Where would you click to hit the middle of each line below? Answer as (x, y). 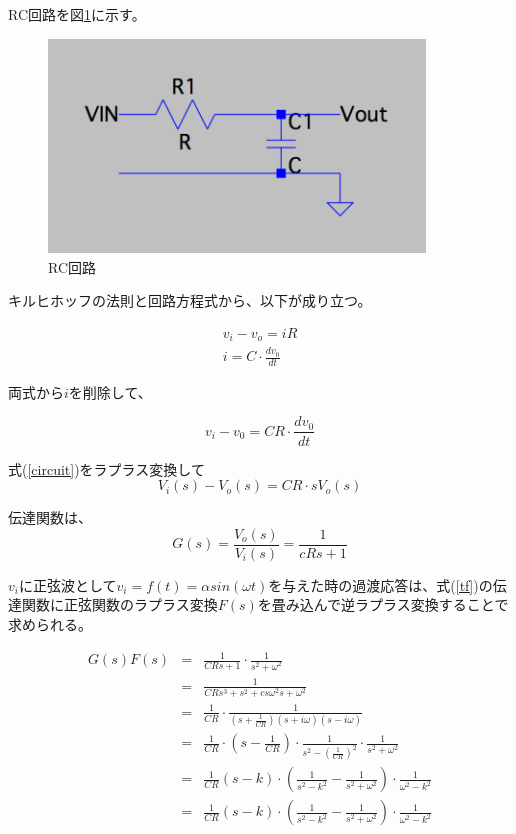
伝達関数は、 (50, 517)
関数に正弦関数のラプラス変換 (119, 604)
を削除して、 (110, 391)
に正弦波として (67, 584)
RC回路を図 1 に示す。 (77, 14)
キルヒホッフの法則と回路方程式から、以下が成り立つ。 (190, 300)
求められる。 (50, 623)
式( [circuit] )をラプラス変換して (106, 468)
